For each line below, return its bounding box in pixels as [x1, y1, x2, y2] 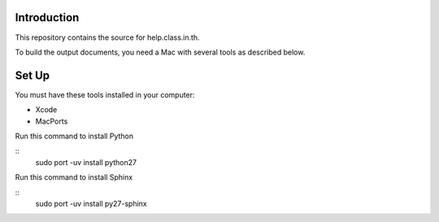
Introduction [15, 11, 80, 24]
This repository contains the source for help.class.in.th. [15, 33, 200, 42]
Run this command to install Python [15, 131, 134, 141]
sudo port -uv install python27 [35, 157, 137, 167]
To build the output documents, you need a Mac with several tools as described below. [15, 47, 306, 57]
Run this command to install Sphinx [15, 172, 133, 182]
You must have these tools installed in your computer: [15, 89, 195, 99]
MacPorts [35, 116, 68, 126]
